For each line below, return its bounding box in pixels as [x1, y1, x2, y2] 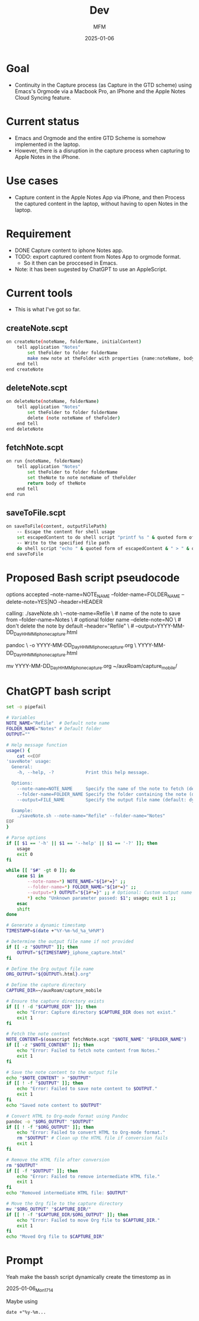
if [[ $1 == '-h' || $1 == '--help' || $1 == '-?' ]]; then [6, 840, 158, 846]
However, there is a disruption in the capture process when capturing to [14, 147, 191, 154]
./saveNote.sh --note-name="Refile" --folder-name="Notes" [17, 813, 166, 819]
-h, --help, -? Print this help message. [17, 769, 150, 776]
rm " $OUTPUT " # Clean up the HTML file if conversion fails [17, 1135, 168, 1141]
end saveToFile [6, 551, 44, 557]
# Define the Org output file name [6, 966, 94, 972]
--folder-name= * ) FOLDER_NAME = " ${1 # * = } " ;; [27, 884, 136, 890]
